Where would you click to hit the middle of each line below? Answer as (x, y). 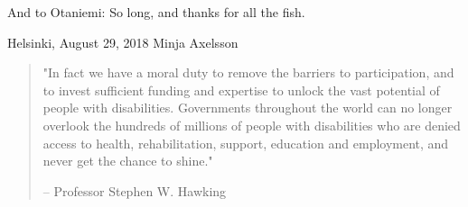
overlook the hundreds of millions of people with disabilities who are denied (252, 125)
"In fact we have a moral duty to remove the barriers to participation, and (248, 72)
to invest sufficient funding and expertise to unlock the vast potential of (241, 90)
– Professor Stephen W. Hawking (135, 190)
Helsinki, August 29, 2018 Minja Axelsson (123, 42)
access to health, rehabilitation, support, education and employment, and (246, 143)
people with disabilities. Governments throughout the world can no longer (248, 108)
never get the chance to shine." (128, 161)
